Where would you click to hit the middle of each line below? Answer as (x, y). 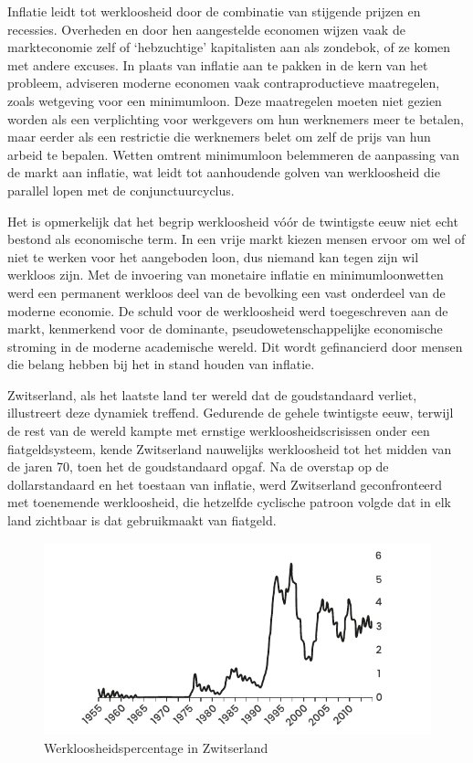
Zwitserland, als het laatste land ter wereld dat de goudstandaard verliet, (212, 394)
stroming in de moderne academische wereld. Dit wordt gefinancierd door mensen (235, 346)
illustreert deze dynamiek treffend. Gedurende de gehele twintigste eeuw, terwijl (231, 413)
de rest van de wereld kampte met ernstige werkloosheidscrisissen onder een (219, 431)
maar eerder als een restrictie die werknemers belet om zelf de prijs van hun (219, 137)
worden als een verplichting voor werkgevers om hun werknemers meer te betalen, (236, 118)
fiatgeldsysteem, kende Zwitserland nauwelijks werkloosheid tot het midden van (230, 448)
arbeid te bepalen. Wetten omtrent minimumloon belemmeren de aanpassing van (233, 154)
